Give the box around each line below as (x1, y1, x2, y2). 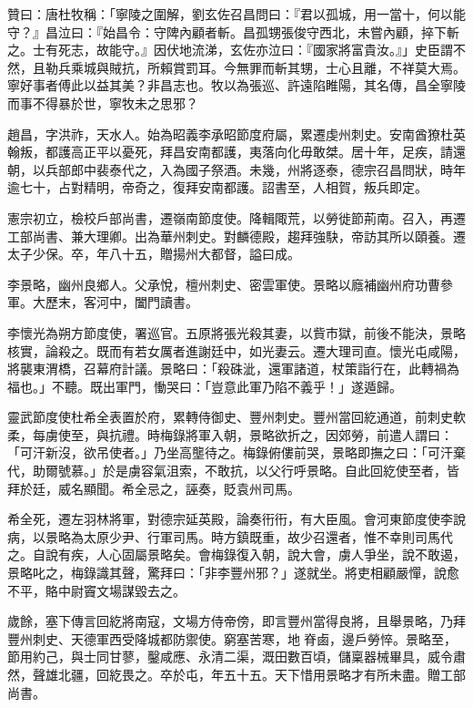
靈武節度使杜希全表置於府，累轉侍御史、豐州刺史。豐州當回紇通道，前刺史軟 (7, 407, 466, 426)
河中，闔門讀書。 (96, 292, 198, 312)
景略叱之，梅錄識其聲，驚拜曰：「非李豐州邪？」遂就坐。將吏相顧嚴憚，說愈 (7, 563, 459, 582)
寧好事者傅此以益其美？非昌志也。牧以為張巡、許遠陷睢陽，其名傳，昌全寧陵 (7, 76, 466, 95)
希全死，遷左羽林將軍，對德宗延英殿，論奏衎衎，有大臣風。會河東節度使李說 (7, 509, 466, 528)
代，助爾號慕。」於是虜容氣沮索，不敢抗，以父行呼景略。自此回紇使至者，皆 (7, 461, 459, 480)
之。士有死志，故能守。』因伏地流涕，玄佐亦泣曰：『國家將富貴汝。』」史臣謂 (7, 40, 453, 59)
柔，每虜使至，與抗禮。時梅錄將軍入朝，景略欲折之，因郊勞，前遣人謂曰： (7, 425, 453, 444)
